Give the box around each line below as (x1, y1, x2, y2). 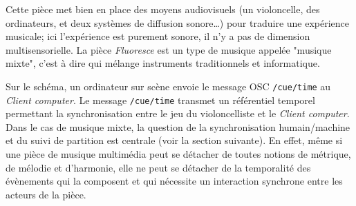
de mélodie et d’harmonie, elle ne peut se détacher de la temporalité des (6, 160, 311, 174)
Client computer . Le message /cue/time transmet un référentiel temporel (6, 92, 315, 107)
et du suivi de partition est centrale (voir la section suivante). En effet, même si (6, 133, 343, 147)
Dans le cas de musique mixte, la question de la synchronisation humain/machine (6, 119, 350, 134)
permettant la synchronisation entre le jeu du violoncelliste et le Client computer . (6, 106, 350, 121)
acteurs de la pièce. (6, 187, 86, 201)
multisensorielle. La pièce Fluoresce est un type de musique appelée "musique (6, 42, 332, 56)
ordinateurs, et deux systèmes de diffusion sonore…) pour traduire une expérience (6, 15, 350, 30)
